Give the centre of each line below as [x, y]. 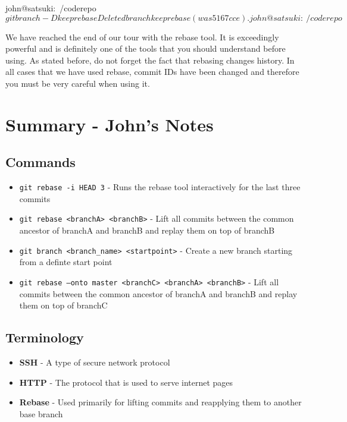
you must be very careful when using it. [78, 83]
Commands [40, 162]
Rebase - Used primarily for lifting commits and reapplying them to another [160, 402]
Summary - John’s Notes [110, 124]
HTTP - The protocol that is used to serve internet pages [126, 382]
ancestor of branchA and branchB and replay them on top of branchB [147, 230]
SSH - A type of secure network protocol [95, 362]
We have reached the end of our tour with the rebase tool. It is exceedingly [142, 37]
